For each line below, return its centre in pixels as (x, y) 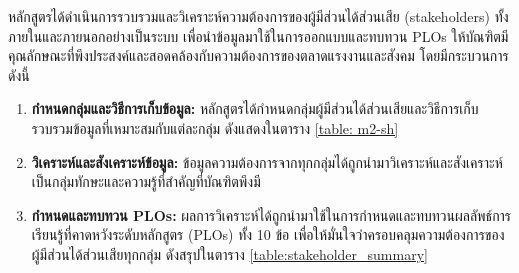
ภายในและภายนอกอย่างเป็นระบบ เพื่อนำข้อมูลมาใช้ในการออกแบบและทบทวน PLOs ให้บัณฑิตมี (258, 35)
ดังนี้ (19, 74)
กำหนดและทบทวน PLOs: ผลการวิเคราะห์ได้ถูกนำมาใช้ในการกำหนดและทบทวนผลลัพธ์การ (271, 214)
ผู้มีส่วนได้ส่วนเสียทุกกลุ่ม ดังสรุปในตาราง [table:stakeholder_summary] (229, 253)
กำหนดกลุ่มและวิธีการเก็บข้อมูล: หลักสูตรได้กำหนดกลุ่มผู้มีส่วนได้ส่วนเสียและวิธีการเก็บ (255, 108)
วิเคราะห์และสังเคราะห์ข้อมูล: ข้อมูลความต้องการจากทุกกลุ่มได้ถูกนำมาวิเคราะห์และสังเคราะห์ (267, 161)
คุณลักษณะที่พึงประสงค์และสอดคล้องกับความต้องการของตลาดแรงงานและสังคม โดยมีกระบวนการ (258, 55)
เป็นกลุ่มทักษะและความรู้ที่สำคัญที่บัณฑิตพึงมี (146, 181)
